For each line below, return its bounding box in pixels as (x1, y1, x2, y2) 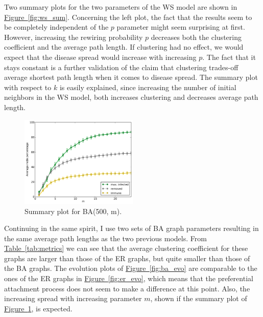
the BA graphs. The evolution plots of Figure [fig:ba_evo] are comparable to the (4, 263, 257, 273)
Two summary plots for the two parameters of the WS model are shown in (4, 2, 237, 12)
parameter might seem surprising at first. (116, 22, 245, 32)
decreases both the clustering (151, 31, 242, 42)
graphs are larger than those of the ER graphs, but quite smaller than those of (4, 252, 250, 263)
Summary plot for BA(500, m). (25, 205, 122, 216)
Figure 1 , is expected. (4, 303, 73, 313)
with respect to (4, 81, 52, 92)
